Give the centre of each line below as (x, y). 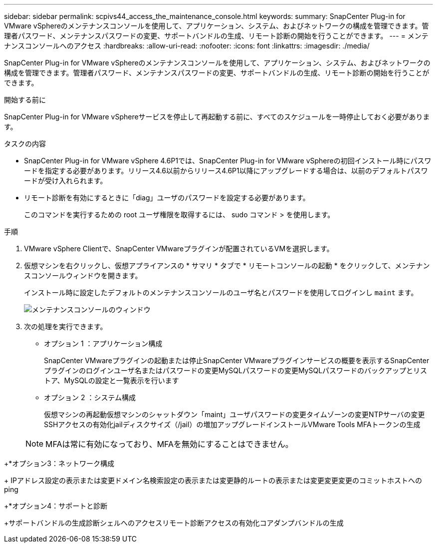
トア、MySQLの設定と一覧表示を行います (111, 380)
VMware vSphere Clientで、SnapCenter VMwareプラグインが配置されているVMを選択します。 (179, 249)
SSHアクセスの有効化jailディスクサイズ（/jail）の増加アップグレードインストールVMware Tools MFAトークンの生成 (232, 424)
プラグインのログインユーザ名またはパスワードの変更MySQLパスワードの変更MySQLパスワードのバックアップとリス (236, 370)
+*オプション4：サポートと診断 (56, 506)
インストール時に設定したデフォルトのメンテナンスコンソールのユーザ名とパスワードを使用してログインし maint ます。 (221, 292)
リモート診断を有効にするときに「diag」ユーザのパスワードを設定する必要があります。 (167, 198)
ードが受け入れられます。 (66, 181)
